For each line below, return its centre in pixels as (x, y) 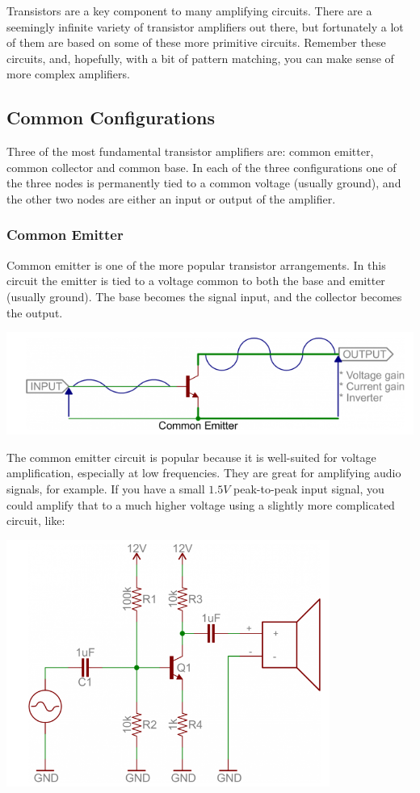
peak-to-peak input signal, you (309, 489)
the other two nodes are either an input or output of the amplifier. (171, 198)
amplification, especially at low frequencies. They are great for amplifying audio (204, 473)
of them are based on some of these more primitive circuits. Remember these (196, 42)
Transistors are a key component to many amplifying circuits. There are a (189, 10)
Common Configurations (111, 117)
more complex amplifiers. (68, 74)
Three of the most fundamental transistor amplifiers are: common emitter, (190, 151)
